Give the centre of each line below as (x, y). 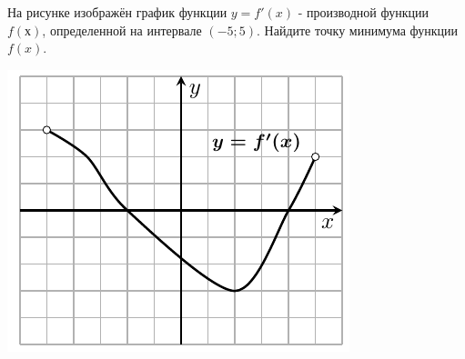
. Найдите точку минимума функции (358, 30)
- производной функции (363, 12)
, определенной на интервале (122, 30)
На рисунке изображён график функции (117, 12)
